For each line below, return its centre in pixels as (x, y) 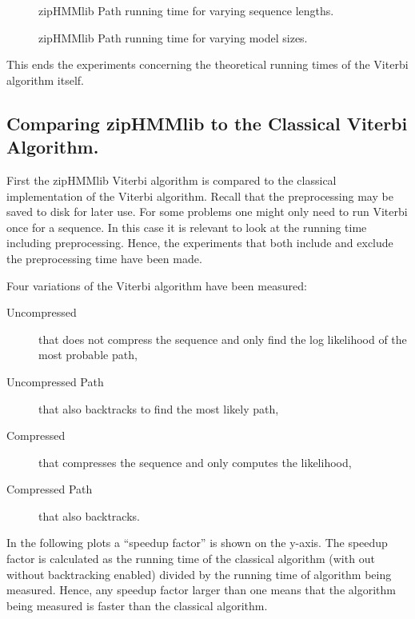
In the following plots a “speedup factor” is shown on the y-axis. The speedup (197, 543)
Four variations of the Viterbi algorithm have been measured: (157, 285)
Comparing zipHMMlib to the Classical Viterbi (207, 123)
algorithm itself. (45, 80)
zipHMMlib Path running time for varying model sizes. (173, 37)
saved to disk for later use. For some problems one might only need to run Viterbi (207, 212)
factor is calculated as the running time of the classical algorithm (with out (191, 559)
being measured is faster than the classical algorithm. (137, 605)
